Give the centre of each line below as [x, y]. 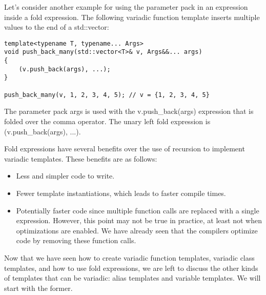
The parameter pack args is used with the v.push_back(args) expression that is [129, 111]
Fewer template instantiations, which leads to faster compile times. [121, 193]
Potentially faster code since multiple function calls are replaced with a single [138, 210]
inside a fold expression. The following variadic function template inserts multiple [132, 17]
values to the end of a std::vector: [57, 27]
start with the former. [38, 288]
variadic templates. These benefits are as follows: [81, 158]
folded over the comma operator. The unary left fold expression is [107, 121]
